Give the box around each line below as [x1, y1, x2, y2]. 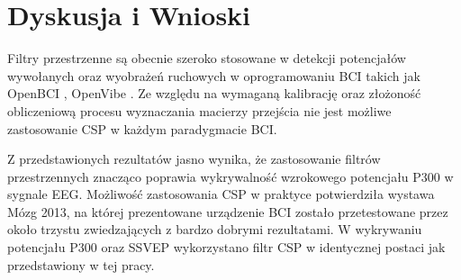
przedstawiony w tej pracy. [7, 255, 155, 274]
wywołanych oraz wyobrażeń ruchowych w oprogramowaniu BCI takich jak [7, 66, 420, 85]
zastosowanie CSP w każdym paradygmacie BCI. [7, 119, 277, 138]
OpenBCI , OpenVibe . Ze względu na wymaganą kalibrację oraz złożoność [7, 84, 421, 103]
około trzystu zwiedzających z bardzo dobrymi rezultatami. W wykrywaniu [7, 220, 422, 239]
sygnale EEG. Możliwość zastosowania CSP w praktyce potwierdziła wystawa [7, 185, 435, 203]
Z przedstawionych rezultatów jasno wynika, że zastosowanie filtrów [7, 149, 381, 168]
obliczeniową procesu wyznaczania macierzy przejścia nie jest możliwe [7, 101, 392, 120]
